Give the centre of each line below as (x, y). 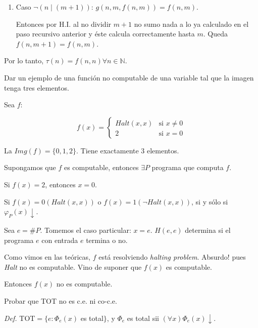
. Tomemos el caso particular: (86, 230)
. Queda (215, 34)
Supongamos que (30, 167)
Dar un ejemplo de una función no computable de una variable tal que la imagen (129, 77)
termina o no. (107, 240)
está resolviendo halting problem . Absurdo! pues (172, 257)
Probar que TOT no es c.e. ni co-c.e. (61, 300)
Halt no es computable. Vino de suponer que (73, 266)
